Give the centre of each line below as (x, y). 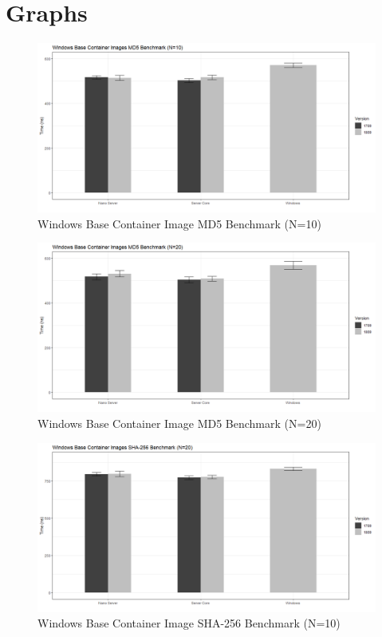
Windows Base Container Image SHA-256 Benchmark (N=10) (189, 623)
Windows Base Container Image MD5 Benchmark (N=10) (179, 223)
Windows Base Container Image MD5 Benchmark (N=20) (179, 423)
